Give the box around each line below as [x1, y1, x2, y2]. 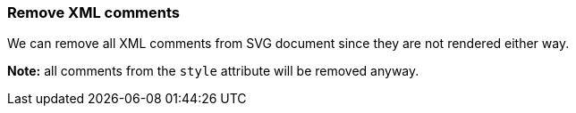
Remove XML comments [7, 4, 181, 21]
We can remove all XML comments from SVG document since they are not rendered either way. [7, 36, 570, 52]
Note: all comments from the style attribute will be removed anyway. [7, 63, 419, 79]
